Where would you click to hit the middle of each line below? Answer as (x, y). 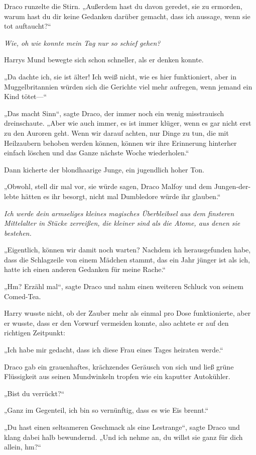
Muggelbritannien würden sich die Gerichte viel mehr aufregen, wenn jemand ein (128, 86)
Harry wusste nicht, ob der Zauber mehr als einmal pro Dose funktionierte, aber (127, 313)
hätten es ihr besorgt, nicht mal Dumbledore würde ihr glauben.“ (121, 196)
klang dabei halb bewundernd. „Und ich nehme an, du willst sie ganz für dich (123, 437)
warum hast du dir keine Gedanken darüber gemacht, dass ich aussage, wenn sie (127, 16)
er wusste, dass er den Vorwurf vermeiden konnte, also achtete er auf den (116, 323)
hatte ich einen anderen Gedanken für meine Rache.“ (85, 269)
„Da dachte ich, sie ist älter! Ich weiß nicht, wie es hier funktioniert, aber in (120, 76)
